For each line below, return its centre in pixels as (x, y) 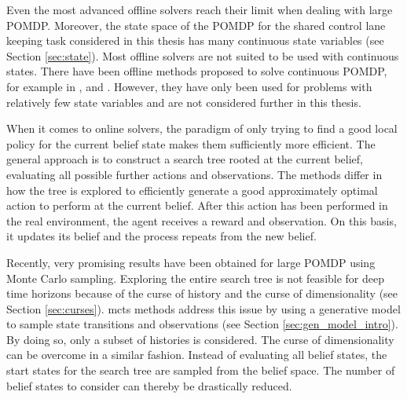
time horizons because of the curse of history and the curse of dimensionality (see (202, 293)
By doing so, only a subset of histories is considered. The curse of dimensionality (200, 339)
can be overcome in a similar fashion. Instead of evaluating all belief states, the (197, 355)
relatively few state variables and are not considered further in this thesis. (184, 102)
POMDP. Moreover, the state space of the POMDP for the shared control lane (196, 25)
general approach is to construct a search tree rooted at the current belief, (185, 159)
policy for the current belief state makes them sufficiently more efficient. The (191, 143)
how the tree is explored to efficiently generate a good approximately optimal (192, 190)
